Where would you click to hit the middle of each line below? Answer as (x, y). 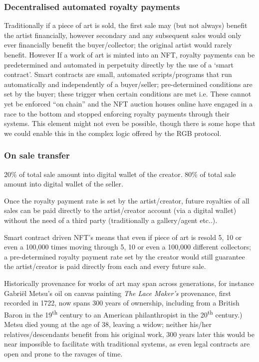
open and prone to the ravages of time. (63, 353)
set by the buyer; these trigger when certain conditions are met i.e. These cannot (128, 94)
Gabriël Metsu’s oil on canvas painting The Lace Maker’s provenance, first (118, 293)
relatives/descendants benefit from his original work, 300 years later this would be (129, 334)
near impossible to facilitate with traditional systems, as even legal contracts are (127, 344)
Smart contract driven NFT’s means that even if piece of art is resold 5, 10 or (123, 237)
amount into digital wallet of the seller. (64, 184)
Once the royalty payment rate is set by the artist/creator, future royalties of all (127, 200)
